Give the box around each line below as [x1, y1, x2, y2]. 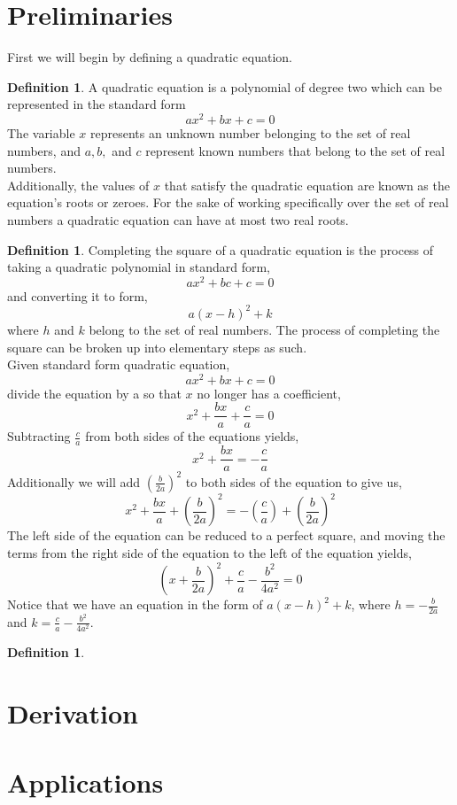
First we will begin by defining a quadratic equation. [7, 48, 292, 66]
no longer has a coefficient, [197, 383, 341, 402]
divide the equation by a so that [7, 383, 182, 402]
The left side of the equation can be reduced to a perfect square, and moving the [7, 526, 445, 545]
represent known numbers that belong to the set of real [145, 141, 445, 159]
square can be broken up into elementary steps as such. [7, 337, 307, 356]
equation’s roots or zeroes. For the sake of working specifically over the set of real [7, 193, 449, 212]
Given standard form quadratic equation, [7, 355, 230, 374]
